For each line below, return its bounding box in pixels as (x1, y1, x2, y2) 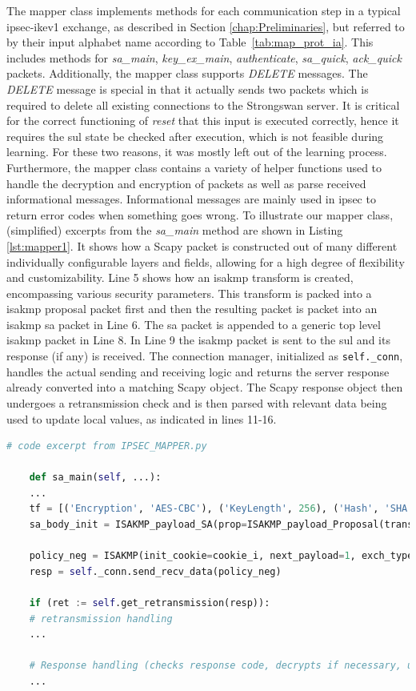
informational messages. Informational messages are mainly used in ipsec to (6, 191, 376, 207)
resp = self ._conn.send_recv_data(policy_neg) (29, 565, 282, 577)
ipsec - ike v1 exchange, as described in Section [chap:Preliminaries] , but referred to (6, 18, 405, 34)
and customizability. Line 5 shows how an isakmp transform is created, (6, 269, 354, 286)
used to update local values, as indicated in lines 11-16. (6, 410, 277, 427)
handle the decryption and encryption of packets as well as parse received (6, 175, 366, 191)
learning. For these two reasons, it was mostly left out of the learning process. (6, 143, 387, 160)
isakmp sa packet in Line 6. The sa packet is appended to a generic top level (6, 315, 381, 332)
